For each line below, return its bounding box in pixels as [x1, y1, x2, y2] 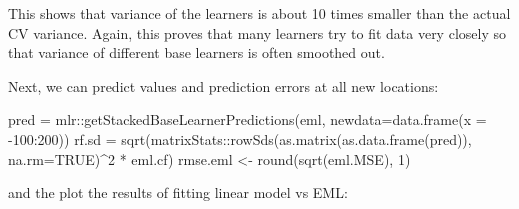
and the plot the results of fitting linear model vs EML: [8, 182, 348, 203]
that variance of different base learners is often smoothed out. [8, 42, 385, 63]
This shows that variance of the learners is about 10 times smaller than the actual [8, 3, 511, 23]
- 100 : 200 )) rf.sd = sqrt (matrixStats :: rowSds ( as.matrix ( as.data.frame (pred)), [8, 128, 472, 149]
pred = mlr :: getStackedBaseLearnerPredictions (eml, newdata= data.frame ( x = [8, 109, 487, 130]
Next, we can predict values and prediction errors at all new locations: [8, 75, 439, 96]
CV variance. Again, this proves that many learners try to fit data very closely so [8, 22, 506, 43]
